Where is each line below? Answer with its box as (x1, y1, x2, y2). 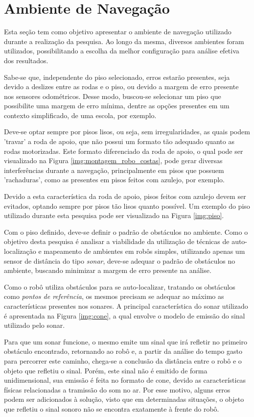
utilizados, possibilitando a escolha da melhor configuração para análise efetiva (4, 46, 239, 56)
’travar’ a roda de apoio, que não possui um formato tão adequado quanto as (4, 136, 234, 147)
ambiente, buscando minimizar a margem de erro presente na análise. (4, 265, 211, 275)
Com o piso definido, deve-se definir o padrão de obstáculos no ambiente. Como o (4, 226, 248, 237)
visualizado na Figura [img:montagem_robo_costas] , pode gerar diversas (4, 155, 223, 166)
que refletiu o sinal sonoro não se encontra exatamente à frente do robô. (4, 403, 219, 414)
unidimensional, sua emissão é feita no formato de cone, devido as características (4, 375, 246, 385)
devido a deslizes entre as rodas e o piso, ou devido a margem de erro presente (4, 81, 239, 92)
